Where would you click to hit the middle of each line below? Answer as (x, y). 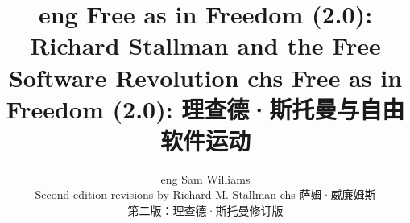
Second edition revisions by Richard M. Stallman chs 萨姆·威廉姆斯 (205, 194)
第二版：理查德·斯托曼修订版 (205, 211)
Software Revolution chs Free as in (205, 77)
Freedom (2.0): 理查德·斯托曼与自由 (205, 108)
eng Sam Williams (205, 178)
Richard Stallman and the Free (205, 45)
